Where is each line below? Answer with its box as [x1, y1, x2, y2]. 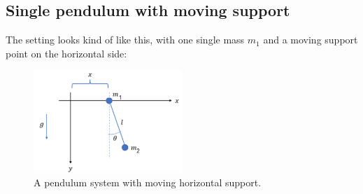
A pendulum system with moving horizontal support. [34, 175, 262, 190]
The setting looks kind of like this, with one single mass [6, 32, 245, 47]
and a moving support [263, 32, 358, 47]
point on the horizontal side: [6, 46, 127, 60]
